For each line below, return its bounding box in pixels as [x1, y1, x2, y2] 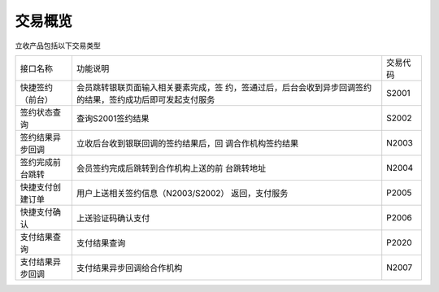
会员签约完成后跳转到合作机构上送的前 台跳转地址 [76, 163, 267, 174]
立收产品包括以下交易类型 [15, 41, 101, 50]
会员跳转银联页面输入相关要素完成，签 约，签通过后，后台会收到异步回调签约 [76, 81, 372, 93]
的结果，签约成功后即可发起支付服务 [76, 94, 215, 105]
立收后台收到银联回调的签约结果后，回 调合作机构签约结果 [76, 137, 299, 149]
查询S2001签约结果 [76, 112, 150, 124]
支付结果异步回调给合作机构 [76, 262, 183, 273]
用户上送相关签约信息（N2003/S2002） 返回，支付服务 [76, 187, 289, 198]
